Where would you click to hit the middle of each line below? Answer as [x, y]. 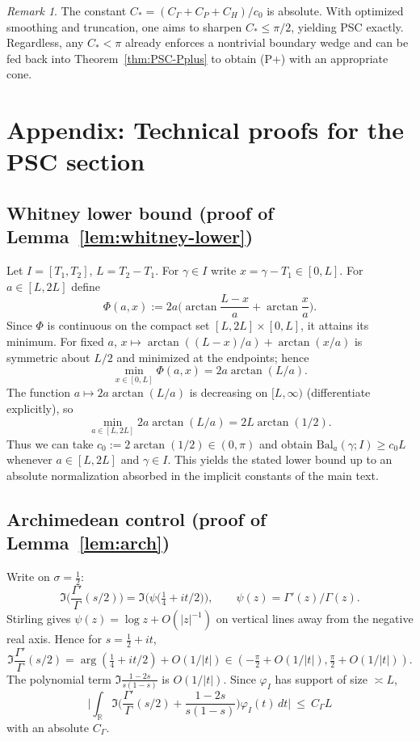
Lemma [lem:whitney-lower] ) [130, 236]
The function [38, 392]
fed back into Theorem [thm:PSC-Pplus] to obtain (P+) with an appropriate [197, 58]
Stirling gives [39, 619]
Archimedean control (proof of [136, 518]
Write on [28, 577]
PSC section [76, 161]
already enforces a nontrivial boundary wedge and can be [267, 42]
